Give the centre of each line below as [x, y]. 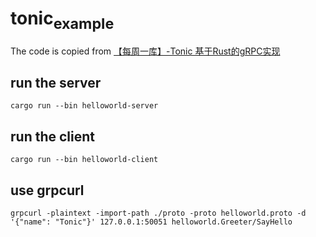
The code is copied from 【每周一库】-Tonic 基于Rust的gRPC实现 [145, 51]
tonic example [62, 20]
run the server [56, 82]
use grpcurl [47, 190]
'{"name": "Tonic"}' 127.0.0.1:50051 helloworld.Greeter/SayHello [151, 222]
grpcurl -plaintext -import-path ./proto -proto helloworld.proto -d [158, 213]
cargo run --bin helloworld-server [84, 106]
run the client [52, 136]
